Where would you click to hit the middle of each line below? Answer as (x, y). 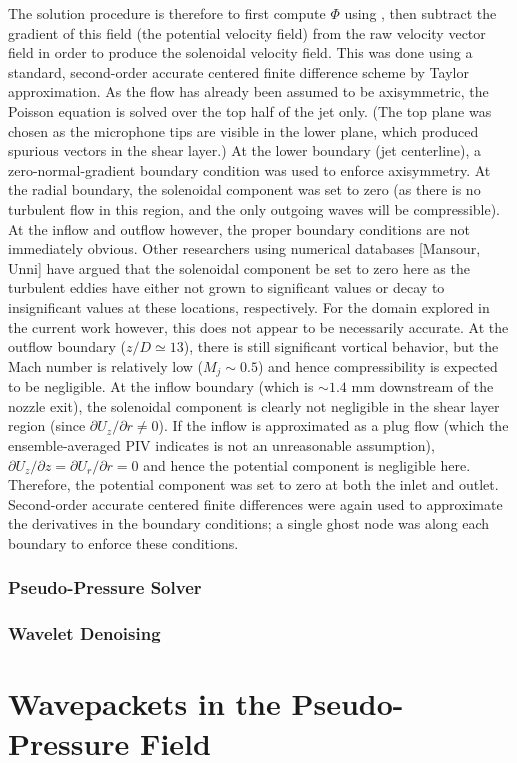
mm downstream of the (422, 386)
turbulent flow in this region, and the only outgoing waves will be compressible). (254, 208)
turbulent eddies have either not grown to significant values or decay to (226, 287)
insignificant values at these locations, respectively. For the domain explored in (249, 306)
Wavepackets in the (144, 703)
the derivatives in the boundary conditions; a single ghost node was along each (249, 523)
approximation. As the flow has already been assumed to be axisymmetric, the (248, 91)
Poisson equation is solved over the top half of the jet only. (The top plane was (250, 110)
